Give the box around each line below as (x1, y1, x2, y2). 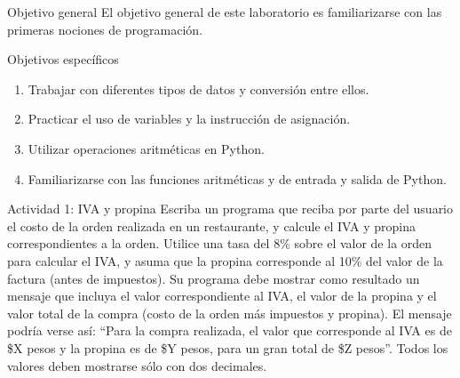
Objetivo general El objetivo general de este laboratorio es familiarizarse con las (7, 3, 442, 20)
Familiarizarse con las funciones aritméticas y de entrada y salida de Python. (28, 169, 447, 188)
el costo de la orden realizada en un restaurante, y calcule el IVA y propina (7, 216, 416, 235)
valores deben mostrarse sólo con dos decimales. (7, 356, 267, 374)
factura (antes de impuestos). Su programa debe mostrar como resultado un (7, 269, 420, 287)
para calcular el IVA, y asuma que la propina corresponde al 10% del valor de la (7, 251, 443, 269)
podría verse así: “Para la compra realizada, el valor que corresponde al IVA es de (7, 321, 452, 340)
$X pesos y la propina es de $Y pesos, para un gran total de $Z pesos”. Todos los (7, 338, 448, 357)
